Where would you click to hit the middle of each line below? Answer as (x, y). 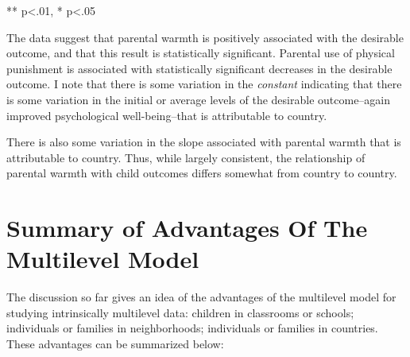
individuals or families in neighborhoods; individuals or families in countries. (192, 328)
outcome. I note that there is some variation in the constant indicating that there (204, 84)
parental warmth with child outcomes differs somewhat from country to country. (202, 173)
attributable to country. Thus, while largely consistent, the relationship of (186, 157)
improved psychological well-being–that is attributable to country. (167, 115)
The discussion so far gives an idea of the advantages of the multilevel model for (201, 297)
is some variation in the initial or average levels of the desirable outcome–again (199, 99)
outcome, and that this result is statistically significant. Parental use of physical (201, 53)
